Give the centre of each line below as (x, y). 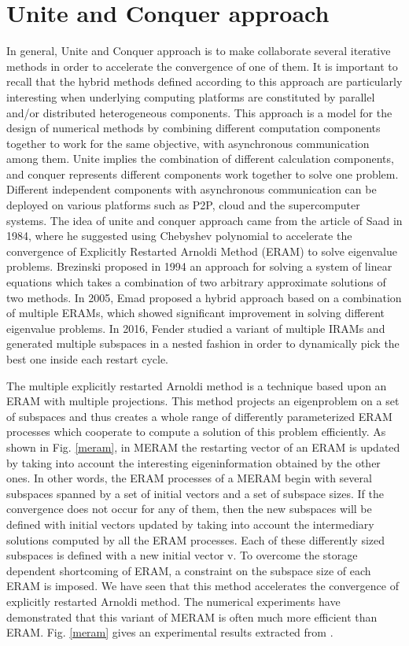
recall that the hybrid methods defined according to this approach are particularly (204, 81)
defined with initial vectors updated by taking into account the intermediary (190, 524)
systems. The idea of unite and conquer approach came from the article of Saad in (204, 220)
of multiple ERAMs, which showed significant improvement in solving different (196, 313)
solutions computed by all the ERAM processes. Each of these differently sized (196, 539)
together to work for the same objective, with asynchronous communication (188, 143)
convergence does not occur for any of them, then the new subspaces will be (189, 509)
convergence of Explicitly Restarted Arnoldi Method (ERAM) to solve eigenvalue (202, 251)
